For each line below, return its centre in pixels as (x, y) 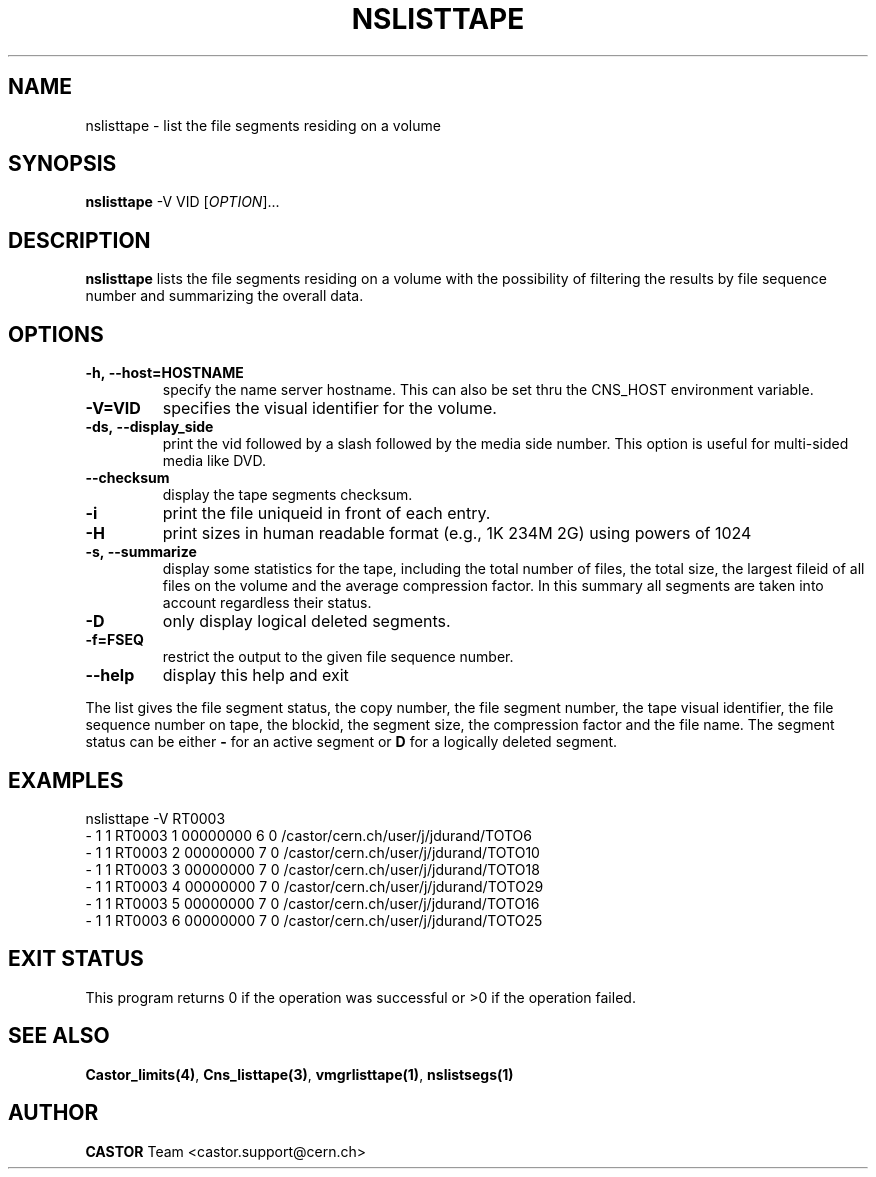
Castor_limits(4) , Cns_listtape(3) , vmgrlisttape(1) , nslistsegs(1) (299, 1074)
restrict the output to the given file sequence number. (338, 657)
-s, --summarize (141, 552)
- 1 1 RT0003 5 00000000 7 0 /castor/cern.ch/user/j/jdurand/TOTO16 (312, 903)
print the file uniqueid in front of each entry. (326, 513)
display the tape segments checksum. (287, 495)
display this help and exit (255, 675)
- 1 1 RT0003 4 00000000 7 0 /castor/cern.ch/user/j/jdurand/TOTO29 (314, 886)
